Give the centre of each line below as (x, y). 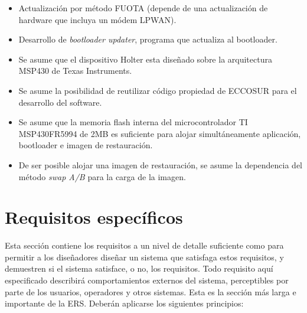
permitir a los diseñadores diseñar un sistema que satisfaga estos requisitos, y (144, 257)
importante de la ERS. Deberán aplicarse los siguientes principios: (124, 303)
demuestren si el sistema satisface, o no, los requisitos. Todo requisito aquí (139, 268)
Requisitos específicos (94, 217)
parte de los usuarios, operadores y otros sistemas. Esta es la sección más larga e (151, 291)
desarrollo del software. (60, 102)
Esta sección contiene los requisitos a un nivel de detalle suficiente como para (144, 245)
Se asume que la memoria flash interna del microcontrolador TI (133, 122)
